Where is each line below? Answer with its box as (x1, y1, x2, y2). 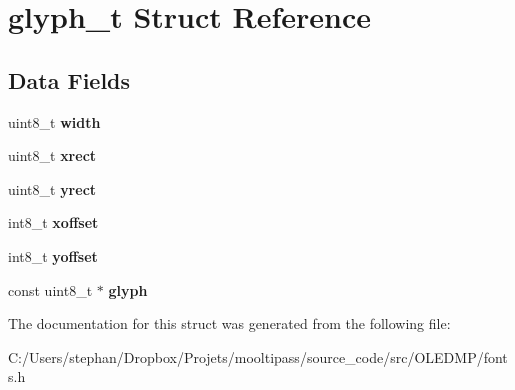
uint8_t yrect (8, 178, 97, 199)
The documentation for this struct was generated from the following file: (8, 313, 451, 334)
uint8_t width (8, 111, 101, 132)
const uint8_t (8, 279, 93, 300)
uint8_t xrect (8, 145, 97, 166)
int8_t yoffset (8, 245, 98, 266)
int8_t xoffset (8, 212, 99, 233)
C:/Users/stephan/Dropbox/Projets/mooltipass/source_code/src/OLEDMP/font (8, 346, 508, 367)
